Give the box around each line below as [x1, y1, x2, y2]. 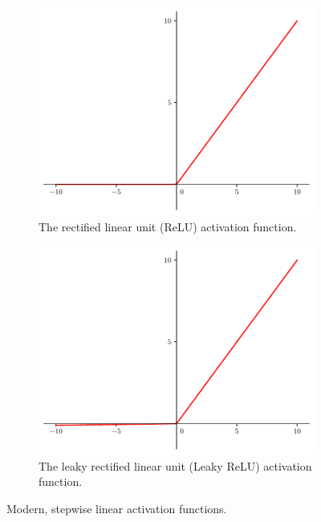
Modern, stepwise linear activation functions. [6, 500, 227, 516]
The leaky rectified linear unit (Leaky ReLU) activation [39, 457, 312, 474]
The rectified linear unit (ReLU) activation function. [39, 218, 297, 234]
